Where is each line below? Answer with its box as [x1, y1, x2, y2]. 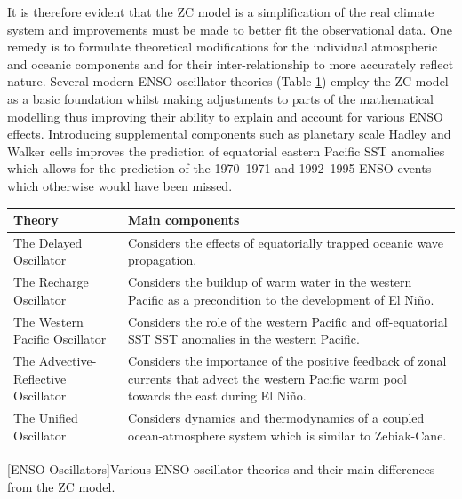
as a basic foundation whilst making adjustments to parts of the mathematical [7, 89, 434, 107]
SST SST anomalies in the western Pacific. [128, 329, 360, 348]
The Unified [13, 408, 78, 427]
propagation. [128, 250, 197, 269]
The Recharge [13, 273, 89, 291]
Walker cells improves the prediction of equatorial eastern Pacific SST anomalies [7, 141, 445, 160]
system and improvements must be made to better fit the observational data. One [7, 20, 452, 38]
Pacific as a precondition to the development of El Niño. [128, 289, 434, 308]
